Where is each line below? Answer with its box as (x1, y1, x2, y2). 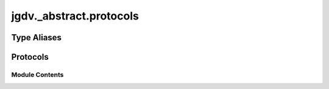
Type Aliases (11, 32, 62, 43)
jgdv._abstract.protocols (11, 9, 140, 23)
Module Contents (11, 70, 64, 79)
